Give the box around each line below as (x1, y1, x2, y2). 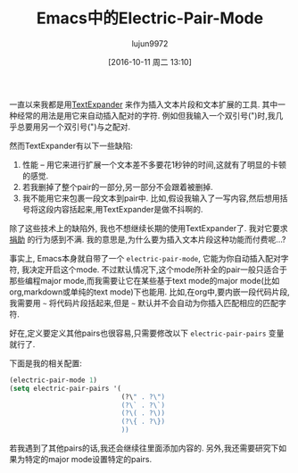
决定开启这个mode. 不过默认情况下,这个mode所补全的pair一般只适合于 (29, 264, 287, 275)
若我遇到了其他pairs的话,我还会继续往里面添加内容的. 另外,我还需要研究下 (9, 443, 279, 453)
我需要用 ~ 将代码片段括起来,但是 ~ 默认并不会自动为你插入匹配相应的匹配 (9, 297, 279, 308)
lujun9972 (131, 37, 169, 49)
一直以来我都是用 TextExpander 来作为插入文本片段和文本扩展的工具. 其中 (9, 99, 278, 110)
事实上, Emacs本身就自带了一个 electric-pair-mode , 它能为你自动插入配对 (9, 253, 281, 263)
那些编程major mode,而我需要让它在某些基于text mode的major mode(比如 (9, 275, 280, 286)
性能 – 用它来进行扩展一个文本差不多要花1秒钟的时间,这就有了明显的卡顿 (21, 159, 287, 170)
